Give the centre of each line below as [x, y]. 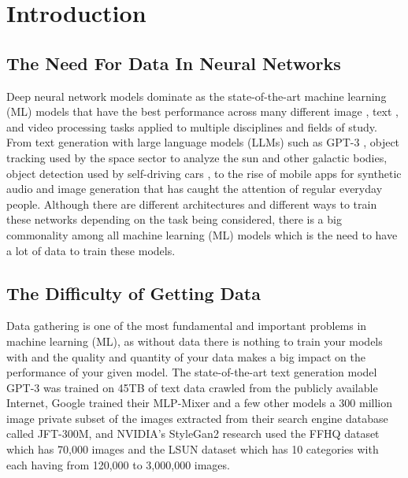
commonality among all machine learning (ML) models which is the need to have [202, 234]
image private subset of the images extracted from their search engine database [197, 418]
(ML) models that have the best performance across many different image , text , [203, 111]
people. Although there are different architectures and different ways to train [192, 204]
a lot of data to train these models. [91, 250]
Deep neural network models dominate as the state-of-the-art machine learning [197, 96]
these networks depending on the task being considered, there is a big [174, 219]
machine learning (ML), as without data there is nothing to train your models [195, 341]
